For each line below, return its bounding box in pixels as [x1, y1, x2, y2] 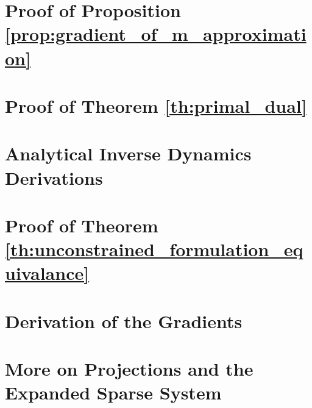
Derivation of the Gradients [5, 308, 243, 333]
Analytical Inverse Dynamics [5, 141, 252, 166]
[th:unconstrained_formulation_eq [5, 237, 303, 262]
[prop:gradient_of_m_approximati [5, 21, 307, 46]
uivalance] [5, 260, 90, 285]
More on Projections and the [5, 356, 253, 381]
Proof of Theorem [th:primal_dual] [5, 93, 307, 118]
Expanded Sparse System [5, 380, 222, 405]
